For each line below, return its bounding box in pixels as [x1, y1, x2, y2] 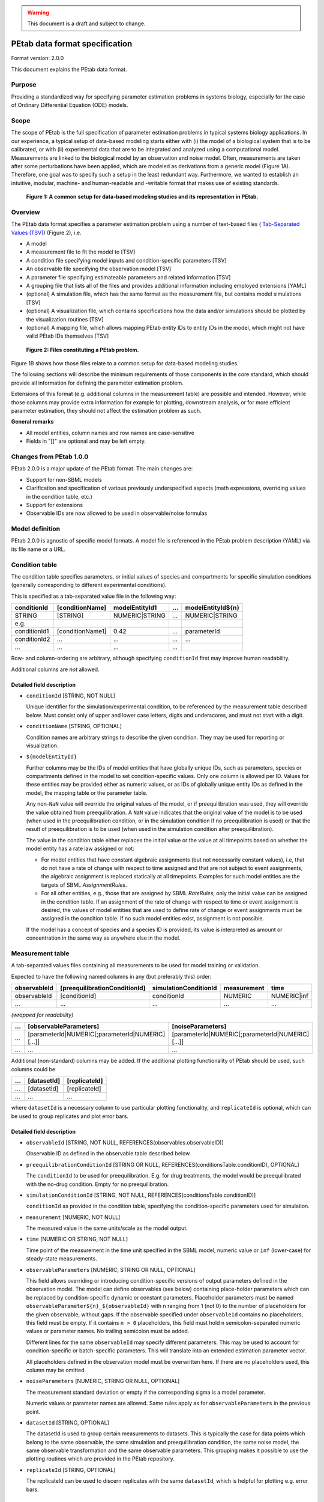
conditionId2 [14, 635, 50, 643]
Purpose [11, 81, 37, 89]
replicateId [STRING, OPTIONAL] [26, 1466, 116, 1473]
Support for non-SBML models [26, 476, 102, 483]
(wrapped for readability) [11, 1011, 74, 1018]
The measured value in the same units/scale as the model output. [26, 1224, 188, 1232]
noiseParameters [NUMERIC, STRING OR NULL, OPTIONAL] [26, 1378, 180, 1385]
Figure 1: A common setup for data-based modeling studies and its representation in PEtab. [26, 193, 259, 201]
